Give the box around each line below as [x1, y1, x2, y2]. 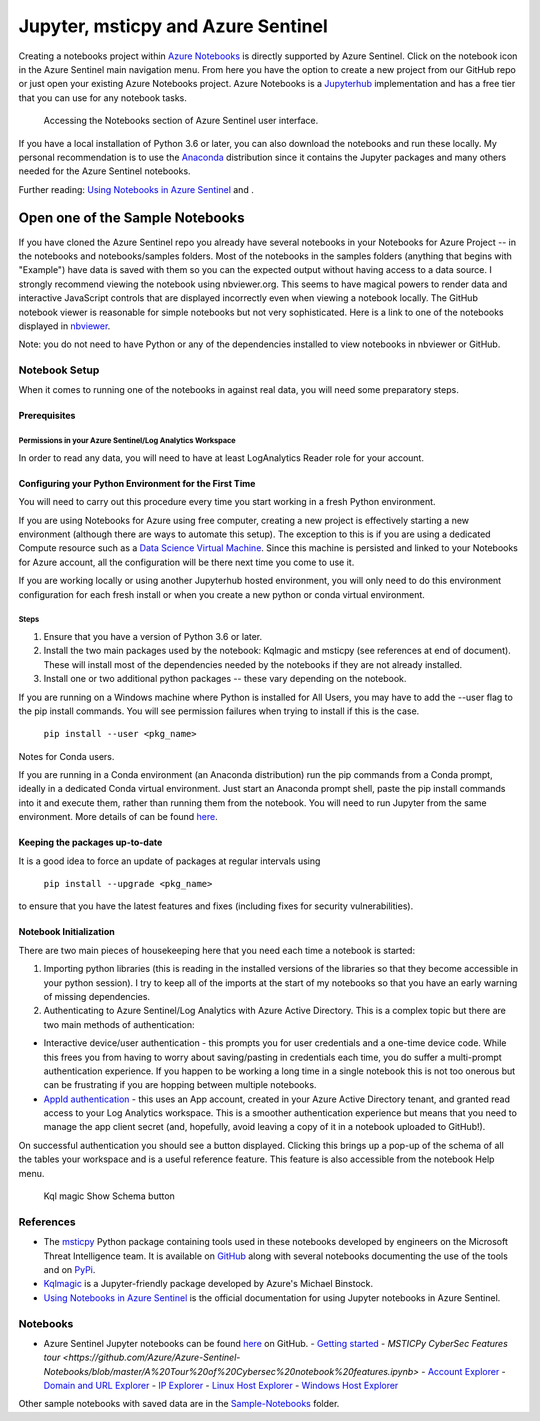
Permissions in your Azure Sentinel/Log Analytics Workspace [18, 436, 236, 446]
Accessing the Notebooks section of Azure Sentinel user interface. [43, 115, 319, 127]
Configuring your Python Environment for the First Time [18, 477, 256, 489]
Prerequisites [18, 410, 76, 422]
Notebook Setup [18, 363, 100, 377]
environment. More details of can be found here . [18, 811, 219, 823]
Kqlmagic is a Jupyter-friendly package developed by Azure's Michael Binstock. [43, 1278, 374, 1290]
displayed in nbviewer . [18, 320, 111, 332]
